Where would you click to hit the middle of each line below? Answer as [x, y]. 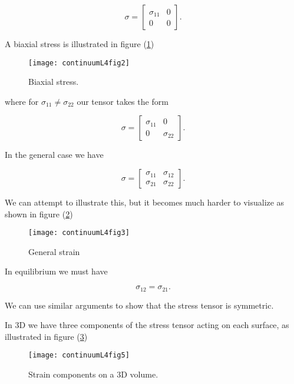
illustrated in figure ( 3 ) [46, 336]
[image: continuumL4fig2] [79, 63]
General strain [54, 251]
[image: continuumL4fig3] [79, 233]
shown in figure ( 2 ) [39, 213]
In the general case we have [54, 155]
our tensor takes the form [123, 101]
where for [22, 101]
